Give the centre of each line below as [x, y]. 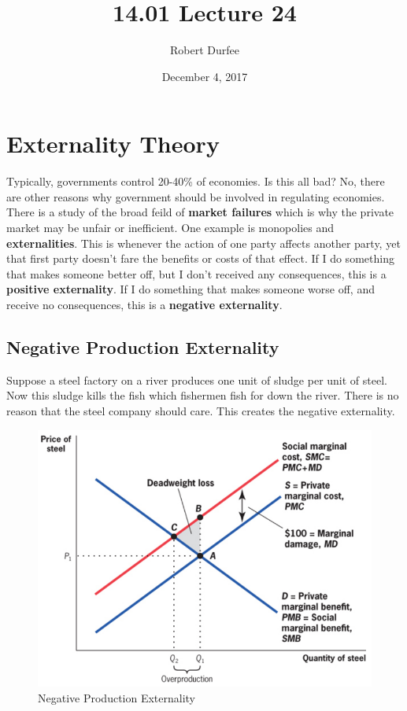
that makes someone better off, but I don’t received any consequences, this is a [196, 273]
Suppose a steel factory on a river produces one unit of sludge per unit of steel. [197, 379]
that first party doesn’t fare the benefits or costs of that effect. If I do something [200, 258]
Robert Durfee [205, 50]
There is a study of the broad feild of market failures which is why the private [200, 212]
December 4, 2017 [205, 76]
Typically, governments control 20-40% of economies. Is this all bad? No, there [196, 181]
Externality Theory [113, 144]
